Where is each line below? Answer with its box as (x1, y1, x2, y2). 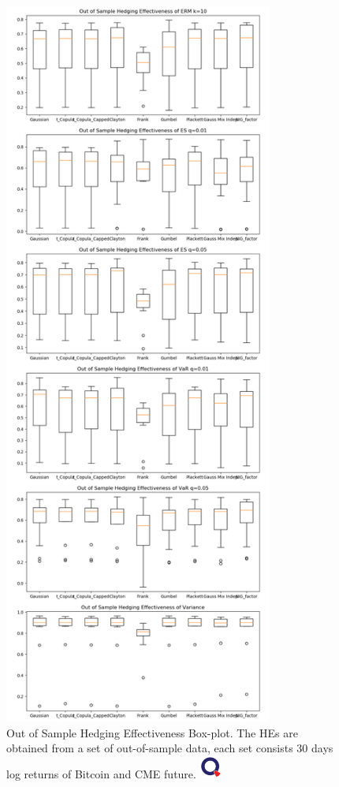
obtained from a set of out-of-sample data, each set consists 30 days (6, 740, 333, 756)
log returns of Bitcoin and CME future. (6, 765, 196, 781)
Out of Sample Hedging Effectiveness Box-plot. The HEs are (6, 724, 298, 740)
